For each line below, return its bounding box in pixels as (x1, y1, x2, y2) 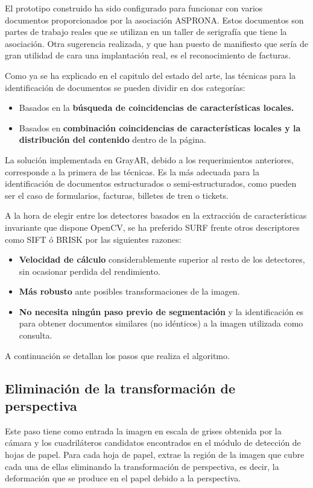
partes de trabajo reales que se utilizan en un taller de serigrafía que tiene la (5, 25, 287, 38)
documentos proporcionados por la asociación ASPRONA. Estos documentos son (5, 13, 304, 26)
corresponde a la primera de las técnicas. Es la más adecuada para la (5, 165, 259, 178)
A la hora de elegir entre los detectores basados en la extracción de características (5, 209, 307, 222)
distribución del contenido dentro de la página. (19, 133, 206, 146)
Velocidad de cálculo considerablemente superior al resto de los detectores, (19, 253, 305, 266)
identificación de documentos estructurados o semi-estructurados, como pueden (5, 177, 297, 190)
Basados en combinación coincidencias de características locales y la (19, 121, 301, 134)
